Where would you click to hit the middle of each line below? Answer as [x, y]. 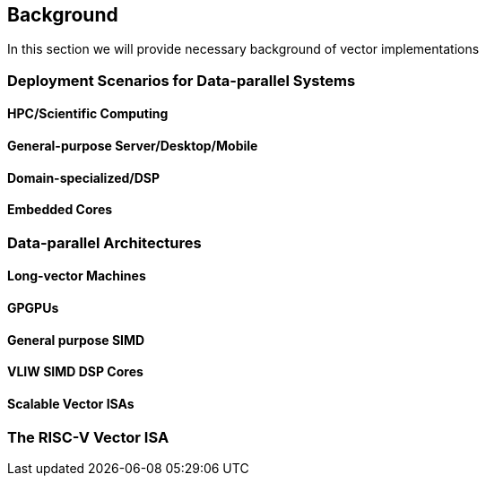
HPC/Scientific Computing [88, 114]
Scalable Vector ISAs [71, 403]
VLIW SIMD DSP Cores [75, 372]
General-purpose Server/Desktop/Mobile [133, 146]
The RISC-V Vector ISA [88, 437]
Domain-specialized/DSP [84, 177]
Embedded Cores [60, 210]
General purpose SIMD [76, 340]
